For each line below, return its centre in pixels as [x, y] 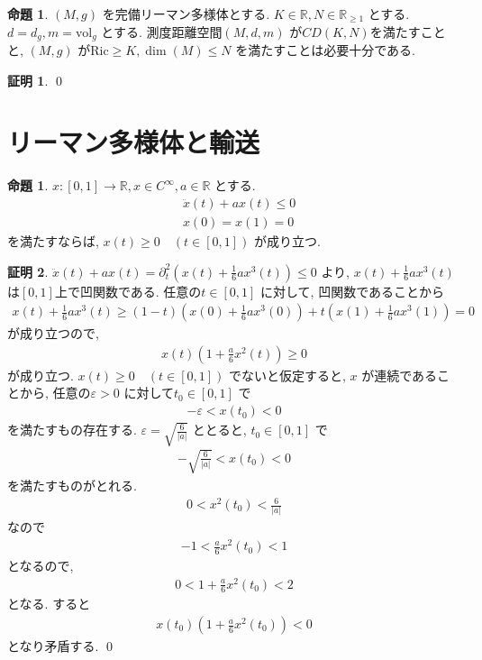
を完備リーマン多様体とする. [186, 14]
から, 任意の [55, 393]
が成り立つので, [53, 333]
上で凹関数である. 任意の [128, 291]
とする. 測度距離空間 [162, 31]
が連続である [400, 375]
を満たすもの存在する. [72, 430]
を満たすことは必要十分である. [325, 50]
